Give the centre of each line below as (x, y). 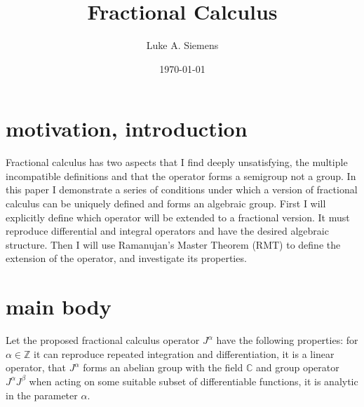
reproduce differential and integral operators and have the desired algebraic (167, 231)
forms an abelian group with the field (163, 367)
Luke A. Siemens (182, 45)
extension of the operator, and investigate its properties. (126, 258)
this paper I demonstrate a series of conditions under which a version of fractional (182, 189)
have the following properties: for (287, 340)
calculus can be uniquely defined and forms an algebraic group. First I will (166, 203)
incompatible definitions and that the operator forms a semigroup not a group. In (181, 175)
